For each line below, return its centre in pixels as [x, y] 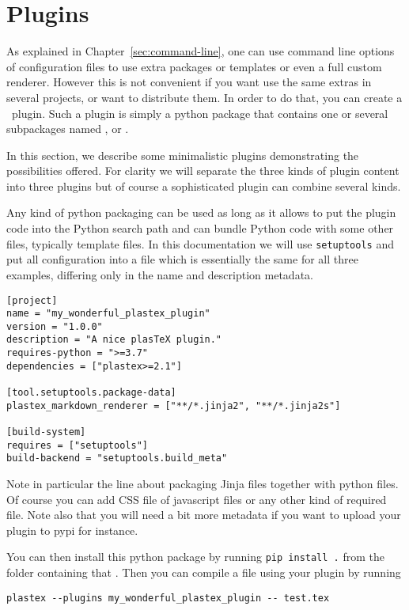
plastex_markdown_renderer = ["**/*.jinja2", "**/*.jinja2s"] [174, 405]
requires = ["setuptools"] [77, 445]
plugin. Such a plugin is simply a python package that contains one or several [200, 113]
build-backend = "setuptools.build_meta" [117, 458]
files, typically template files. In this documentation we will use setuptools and [200, 243]
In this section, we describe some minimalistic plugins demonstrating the [183, 155]
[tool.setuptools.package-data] [91, 393]
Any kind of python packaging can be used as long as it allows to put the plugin [201, 212]
